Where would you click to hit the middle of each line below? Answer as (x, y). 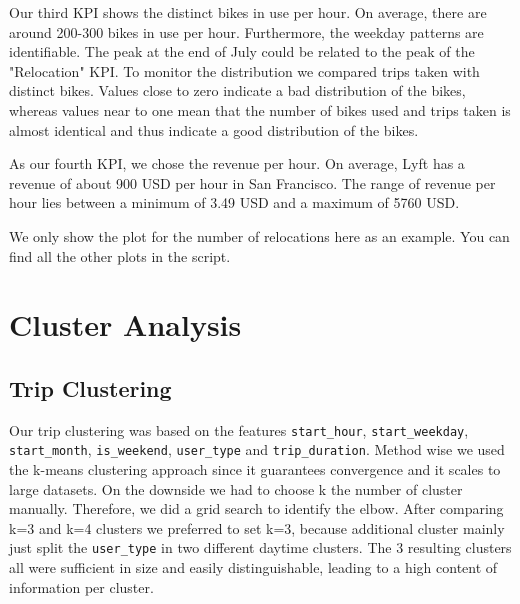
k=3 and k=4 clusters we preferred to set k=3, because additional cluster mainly (257, 527)
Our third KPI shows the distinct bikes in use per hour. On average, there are (248, 12)
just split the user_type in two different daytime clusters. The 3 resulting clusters (260, 547)
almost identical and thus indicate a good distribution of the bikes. (214, 129)
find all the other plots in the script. (120, 255)
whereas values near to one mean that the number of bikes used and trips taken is (260, 109)
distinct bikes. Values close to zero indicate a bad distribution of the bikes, (237, 90)
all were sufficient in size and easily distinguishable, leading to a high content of (253, 567)
